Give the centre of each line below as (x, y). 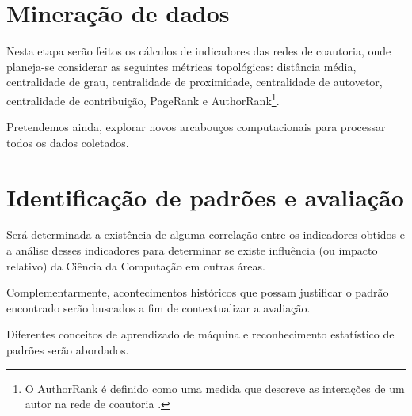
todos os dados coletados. (68, 142)
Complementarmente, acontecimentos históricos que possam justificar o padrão (198, 292)
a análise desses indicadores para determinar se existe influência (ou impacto (192, 250)
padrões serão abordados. (68, 350)
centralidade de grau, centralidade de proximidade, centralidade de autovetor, (195, 82)
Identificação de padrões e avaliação (205, 197)
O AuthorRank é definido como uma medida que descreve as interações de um (215, 388)
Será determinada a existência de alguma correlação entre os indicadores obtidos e (206, 234)
